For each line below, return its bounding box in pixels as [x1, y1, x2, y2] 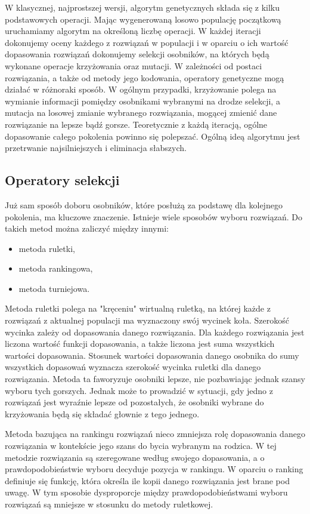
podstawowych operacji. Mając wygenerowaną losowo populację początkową [5, 13, 281, 25]
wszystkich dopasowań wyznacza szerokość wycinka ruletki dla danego [5, 361, 261, 373]
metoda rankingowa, [18, 262, 93, 275]
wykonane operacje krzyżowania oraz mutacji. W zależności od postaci [5, 59, 262, 72]
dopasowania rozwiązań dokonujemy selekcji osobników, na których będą [5, 48, 269, 60]
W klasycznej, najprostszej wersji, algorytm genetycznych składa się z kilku [5, 1, 280, 13]
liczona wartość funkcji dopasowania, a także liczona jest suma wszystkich [5, 337, 275, 350]
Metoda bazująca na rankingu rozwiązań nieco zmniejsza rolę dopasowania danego [5, 427, 305, 440]
